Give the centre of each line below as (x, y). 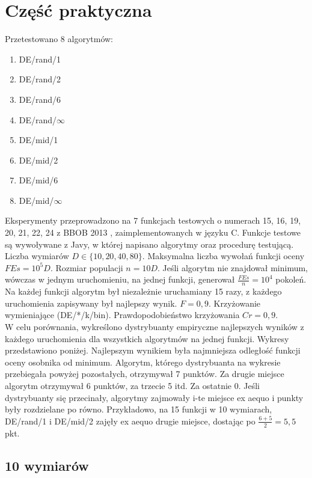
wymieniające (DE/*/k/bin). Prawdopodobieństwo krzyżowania (122, 315)
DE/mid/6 (38, 180)
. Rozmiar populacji (87, 267)
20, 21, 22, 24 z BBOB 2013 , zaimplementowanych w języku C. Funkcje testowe (153, 232)
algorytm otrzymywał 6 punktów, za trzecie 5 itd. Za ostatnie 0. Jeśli (132, 386)
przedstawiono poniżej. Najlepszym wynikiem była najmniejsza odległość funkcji (153, 350)
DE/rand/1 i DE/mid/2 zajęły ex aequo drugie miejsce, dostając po (130, 421)
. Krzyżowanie (235, 303)
